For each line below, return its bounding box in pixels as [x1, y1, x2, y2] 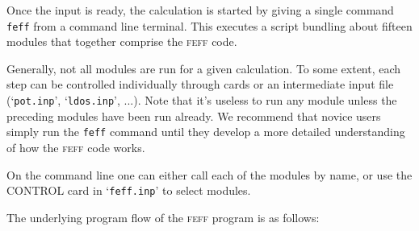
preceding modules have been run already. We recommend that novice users [6, 107, 381, 124]
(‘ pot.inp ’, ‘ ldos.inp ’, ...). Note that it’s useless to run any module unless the [6, 92, 397, 109]
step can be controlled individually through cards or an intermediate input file [6, 76, 394, 93]
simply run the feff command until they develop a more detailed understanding [6, 123, 405, 140]
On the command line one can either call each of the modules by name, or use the [6, 166, 413, 183]
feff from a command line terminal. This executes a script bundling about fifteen [6, 17, 413, 34]
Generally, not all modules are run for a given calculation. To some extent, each [6, 60, 401, 76]
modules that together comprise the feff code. [6, 33, 237, 50]
